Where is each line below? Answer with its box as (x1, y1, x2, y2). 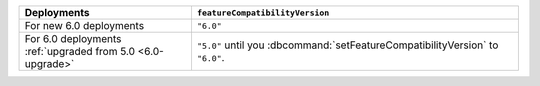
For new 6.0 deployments (24, 19, 145, 32)
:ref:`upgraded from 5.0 (24, 45, 135, 58)
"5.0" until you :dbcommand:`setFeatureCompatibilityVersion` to (196, 38, 499, 52)
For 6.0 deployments (24, 32, 122, 45)
